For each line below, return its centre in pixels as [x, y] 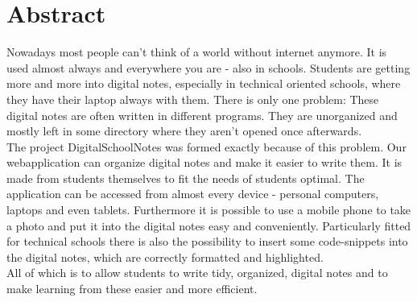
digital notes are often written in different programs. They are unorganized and [202, 115]
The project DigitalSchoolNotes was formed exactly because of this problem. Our [206, 146]
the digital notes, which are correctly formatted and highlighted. [165, 256]
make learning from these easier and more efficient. [132, 289]
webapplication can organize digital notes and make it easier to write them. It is [204, 162]
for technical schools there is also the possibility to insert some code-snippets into [207, 241]
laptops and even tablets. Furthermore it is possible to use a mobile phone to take [209, 210]
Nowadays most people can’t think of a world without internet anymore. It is [197, 52]
